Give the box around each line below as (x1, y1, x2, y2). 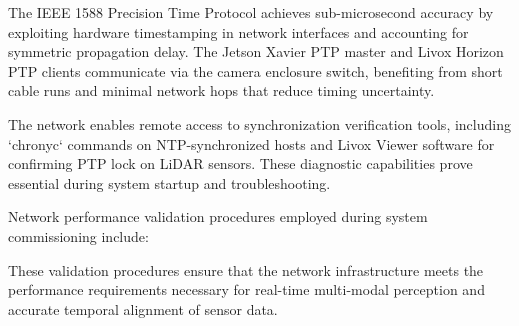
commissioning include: (8, 225, 149, 246)
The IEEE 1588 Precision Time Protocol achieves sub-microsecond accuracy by (8, 2, 494, 22)
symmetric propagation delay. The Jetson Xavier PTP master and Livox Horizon (8, 41, 504, 62)
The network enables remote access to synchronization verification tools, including (8, 113, 511, 134)
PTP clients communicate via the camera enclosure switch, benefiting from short (8, 60, 503, 81)
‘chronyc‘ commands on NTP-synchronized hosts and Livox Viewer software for (8, 133, 495, 154)
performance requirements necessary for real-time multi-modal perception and (8, 279, 485, 300)
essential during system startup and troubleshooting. (8, 172, 331, 193)
